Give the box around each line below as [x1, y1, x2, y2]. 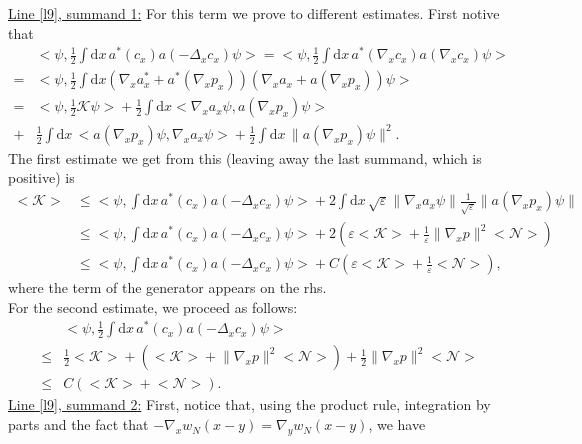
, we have [368, 414, 426, 435]
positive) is [8, 167, 75, 188]
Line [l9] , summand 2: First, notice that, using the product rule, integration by [8, 394, 491, 415]
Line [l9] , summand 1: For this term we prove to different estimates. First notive [8, 3, 500, 23]
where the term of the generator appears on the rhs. [8, 277, 327, 298]
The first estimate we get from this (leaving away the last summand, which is [8, 147, 482, 168]
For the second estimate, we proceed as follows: [8, 296, 298, 317]
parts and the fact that [8, 414, 149, 435]
